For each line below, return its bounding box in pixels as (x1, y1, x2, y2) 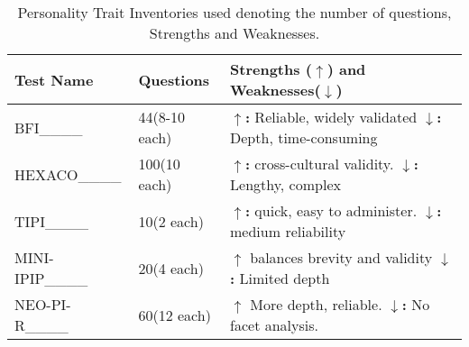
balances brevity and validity (250, 247, 433, 268)
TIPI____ (14, 210, 89, 232)
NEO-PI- (14, 294, 71, 315)
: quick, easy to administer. (244, 200, 418, 221)
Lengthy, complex (230, 174, 341, 195)
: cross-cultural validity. (244, 153, 394, 174)
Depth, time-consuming (230, 127, 378, 148)
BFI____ (14, 116, 83, 138)
